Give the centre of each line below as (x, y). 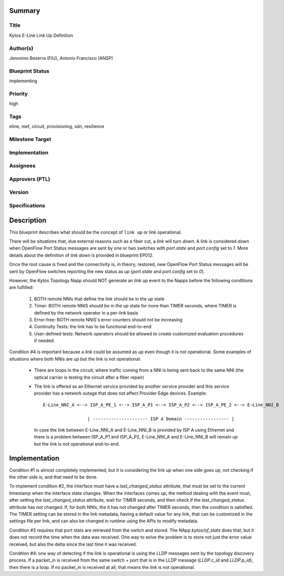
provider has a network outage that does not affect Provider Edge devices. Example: (121, 393)
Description (28, 220)
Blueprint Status (29, 71)
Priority (19, 94)
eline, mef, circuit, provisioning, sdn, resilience (57, 127)
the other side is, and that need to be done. (53, 477)
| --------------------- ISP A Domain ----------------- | (161, 419)
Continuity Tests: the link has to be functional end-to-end (93, 327)
